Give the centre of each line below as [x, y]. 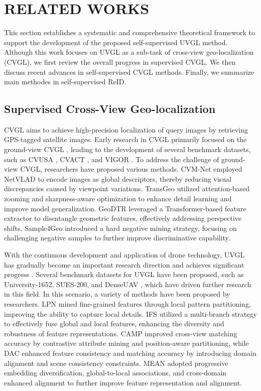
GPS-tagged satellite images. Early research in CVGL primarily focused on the [125, 139]
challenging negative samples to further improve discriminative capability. [117, 238]
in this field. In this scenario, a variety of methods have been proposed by [117, 294]
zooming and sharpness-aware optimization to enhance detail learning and [118, 199]
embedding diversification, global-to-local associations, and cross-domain [115, 373]
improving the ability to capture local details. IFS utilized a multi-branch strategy [130, 313]
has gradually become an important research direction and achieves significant [124, 264]
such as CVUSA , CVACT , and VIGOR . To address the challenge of [112, 159]
